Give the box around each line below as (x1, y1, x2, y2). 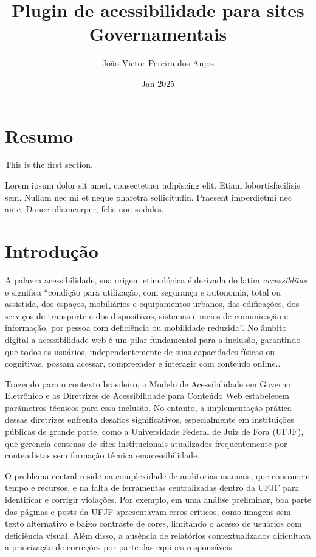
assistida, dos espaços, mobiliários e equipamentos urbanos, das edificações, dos (5, 297, 300, 310)
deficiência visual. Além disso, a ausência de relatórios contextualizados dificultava (5, 528, 311, 541)
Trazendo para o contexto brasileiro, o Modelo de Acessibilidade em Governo (5, 377, 291, 390)
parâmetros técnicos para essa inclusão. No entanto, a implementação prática (5, 401, 292, 413)
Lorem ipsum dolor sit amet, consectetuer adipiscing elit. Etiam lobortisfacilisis (5, 179, 300, 192)
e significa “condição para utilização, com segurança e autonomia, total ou (5, 285, 281, 298)
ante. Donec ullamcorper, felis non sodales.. (5, 202, 167, 215)
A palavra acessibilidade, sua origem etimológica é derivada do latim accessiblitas (5, 273, 307, 286)
